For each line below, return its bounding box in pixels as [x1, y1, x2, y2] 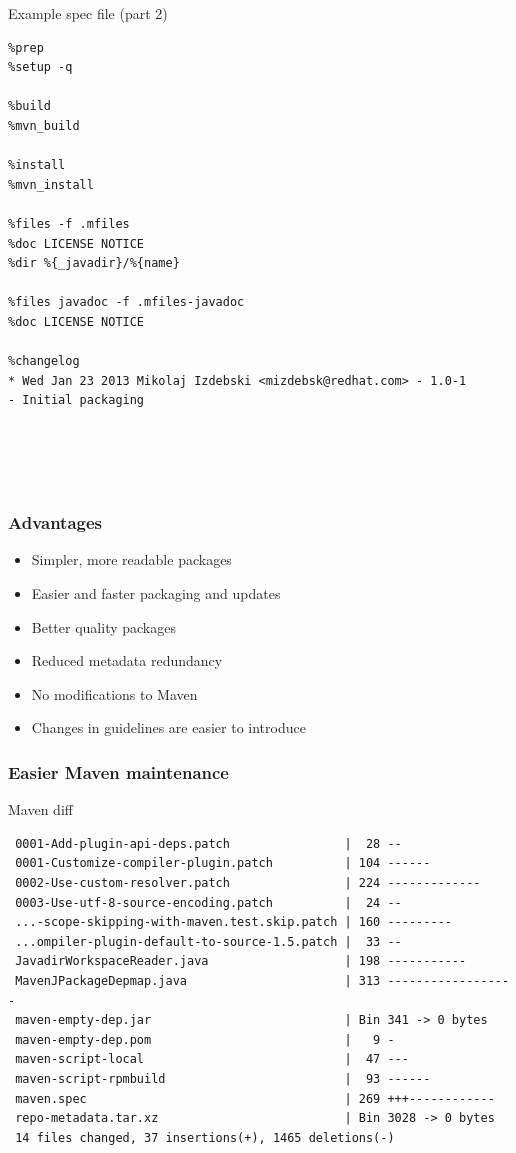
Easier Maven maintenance [8, 759, 229, 784]
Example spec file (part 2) [8, 3, 168, 23]
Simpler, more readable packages [31, 549, 232, 570]
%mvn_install [8, 177, 94, 192]
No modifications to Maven [31, 683, 198, 704]
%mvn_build [8, 118, 80, 133]
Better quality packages [31, 616, 176, 637]
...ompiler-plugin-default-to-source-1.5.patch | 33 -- [15, 934, 402, 949]
